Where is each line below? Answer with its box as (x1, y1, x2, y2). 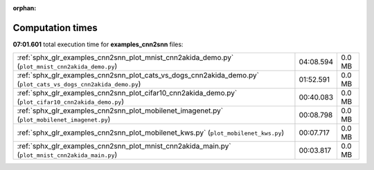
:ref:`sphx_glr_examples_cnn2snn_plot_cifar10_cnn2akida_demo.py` (17, 88, 238, 98)
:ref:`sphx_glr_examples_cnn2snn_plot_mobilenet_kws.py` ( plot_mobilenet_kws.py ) (17, 128, 285, 138)
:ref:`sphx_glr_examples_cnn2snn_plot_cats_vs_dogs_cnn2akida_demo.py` (17, 70, 260, 80)
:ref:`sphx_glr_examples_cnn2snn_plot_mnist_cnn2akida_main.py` (17, 142, 231, 151)
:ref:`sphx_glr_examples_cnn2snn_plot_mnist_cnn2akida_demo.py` (17, 53, 234, 62)
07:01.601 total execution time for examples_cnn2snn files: (12, 40, 184, 48)
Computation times (12, 21, 98, 34)
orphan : (12, 4, 37, 12)
